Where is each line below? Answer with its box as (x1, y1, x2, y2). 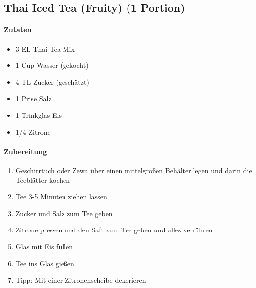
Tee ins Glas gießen (15, 258, 74, 268)
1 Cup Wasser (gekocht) (15, 60, 89, 70)
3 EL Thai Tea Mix (15, 43, 75, 54)
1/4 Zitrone (15, 126, 51, 137)
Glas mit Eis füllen (15, 241, 73, 251)
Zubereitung (4, 146, 47, 156)
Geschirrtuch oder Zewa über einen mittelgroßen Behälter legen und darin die (15, 165, 252, 175)
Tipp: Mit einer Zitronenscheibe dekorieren (15, 275, 146, 285)
